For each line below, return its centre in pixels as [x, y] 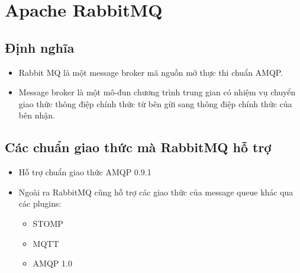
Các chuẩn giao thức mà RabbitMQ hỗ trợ [138, 147]
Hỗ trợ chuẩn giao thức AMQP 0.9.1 [85, 172]
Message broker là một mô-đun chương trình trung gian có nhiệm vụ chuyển [157, 92]
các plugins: [40, 203]
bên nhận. [37, 115]
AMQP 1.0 [52, 263]
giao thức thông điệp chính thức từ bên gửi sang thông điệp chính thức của [155, 103]
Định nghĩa [40, 47]
